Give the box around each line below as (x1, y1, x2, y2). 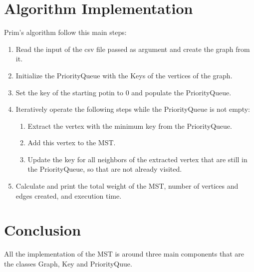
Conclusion (4, 220, 81, 240)
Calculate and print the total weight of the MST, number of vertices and (15, 181, 239, 191)
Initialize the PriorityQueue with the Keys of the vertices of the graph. (15, 70, 233, 80)
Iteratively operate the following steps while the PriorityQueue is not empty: (15, 104, 250, 114)
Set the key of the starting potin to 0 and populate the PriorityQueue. (15, 87, 232, 97)
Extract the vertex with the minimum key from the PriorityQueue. (27, 120, 232, 131)
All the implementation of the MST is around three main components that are (4, 249, 244, 259)
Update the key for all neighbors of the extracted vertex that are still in (27, 154, 248, 164)
